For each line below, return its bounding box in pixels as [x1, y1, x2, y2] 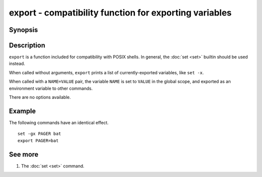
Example [9, 107, 36, 115]
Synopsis [9, 26, 38, 34]
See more [9, 150, 39, 159]
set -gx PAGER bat [17, 131, 62, 137]
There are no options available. [9, 95, 71, 100]
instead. [9, 61, 25, 66]
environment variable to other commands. [9, 85, 93, 91]
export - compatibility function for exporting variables [9, 7, 232, 18]
